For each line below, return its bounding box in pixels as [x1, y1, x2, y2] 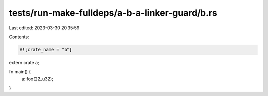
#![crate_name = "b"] [19, 47, 72, 52]
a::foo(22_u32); [21, 76, 53, 82]
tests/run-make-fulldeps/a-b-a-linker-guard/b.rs [9, 7, 218, 18]
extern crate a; [9, 59, 39, 65]
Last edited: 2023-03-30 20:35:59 [9, 25, 80, 31]
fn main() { [9, 69, 31, 75]
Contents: [9, 34, 29, 40]
